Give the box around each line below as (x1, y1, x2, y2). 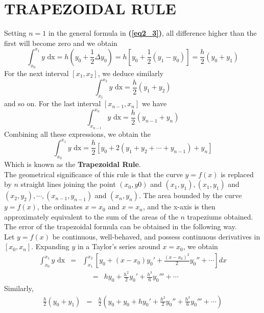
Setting (4, 28, 27, 38)
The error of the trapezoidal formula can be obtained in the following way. (4, 221, 237, 232)
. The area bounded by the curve (139, 190, 242, 201)
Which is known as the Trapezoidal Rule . (4, 158, 141, 169)
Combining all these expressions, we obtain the (4, 128, 151, 139)
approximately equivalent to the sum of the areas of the (4, 211, 178, 222)
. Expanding (31, 241, 69, 252)
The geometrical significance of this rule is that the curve (4, 168, 183, 179)
